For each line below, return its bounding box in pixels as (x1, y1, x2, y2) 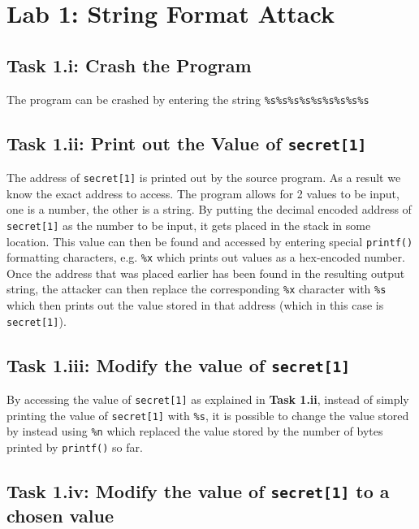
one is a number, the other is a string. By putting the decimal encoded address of (6, 201, 412, 218)
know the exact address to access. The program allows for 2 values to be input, (6, 184, 400, 202)
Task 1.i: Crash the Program (6, 52, 252, 77)
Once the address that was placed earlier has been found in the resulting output (6, 264, 405, 281)
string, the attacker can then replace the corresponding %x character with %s (6, 280, 387, 297)
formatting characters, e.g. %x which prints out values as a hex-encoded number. (6, 249, 405, 266)
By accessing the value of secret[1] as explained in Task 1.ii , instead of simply (6, 391, 409, 408)
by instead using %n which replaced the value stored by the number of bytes (6, 423, 383, 440)
